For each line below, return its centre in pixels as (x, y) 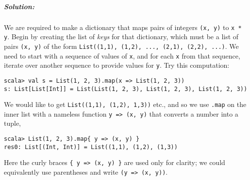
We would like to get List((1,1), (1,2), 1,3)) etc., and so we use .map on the (125, 104)
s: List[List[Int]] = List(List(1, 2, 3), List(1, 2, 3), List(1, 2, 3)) (126, 89)
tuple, (13, 123)
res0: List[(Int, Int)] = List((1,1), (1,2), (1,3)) (91, 147)
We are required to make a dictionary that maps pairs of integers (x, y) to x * (123, 27)
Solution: (19, 6)
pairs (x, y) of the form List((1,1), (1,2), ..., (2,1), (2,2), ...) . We (121, 46)
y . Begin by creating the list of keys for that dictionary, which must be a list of (121, 37)
